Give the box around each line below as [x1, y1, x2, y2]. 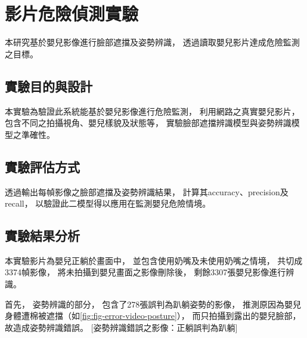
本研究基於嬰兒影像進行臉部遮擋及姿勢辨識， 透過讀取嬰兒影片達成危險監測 [5, 36, 300, 48]
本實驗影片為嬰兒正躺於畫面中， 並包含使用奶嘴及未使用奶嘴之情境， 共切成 [5, 254, 303, 266]
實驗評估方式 [5, 157, 80, 176]
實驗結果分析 [5, 226, 80, 245]
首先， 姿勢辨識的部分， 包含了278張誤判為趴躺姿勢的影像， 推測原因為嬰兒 [5, 297, 301, 310]
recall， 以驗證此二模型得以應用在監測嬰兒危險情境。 [5, 197, 211, 210]
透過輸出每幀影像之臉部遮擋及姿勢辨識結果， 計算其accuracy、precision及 [5, 185, 289, 198]
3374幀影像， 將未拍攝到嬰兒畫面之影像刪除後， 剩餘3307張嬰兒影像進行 [5, 266, 286, 278]
